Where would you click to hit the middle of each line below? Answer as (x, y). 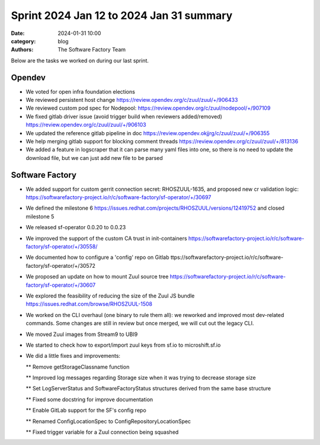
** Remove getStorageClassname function (78, 367)
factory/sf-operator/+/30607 (61, 285)
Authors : (22, 50)
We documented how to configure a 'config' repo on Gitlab (97, 257)
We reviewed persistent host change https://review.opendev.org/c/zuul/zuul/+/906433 (132, 100)
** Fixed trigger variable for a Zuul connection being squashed (102, 432)
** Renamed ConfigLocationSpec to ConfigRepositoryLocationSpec (108, 421)
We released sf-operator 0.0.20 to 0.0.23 (76, 228)
